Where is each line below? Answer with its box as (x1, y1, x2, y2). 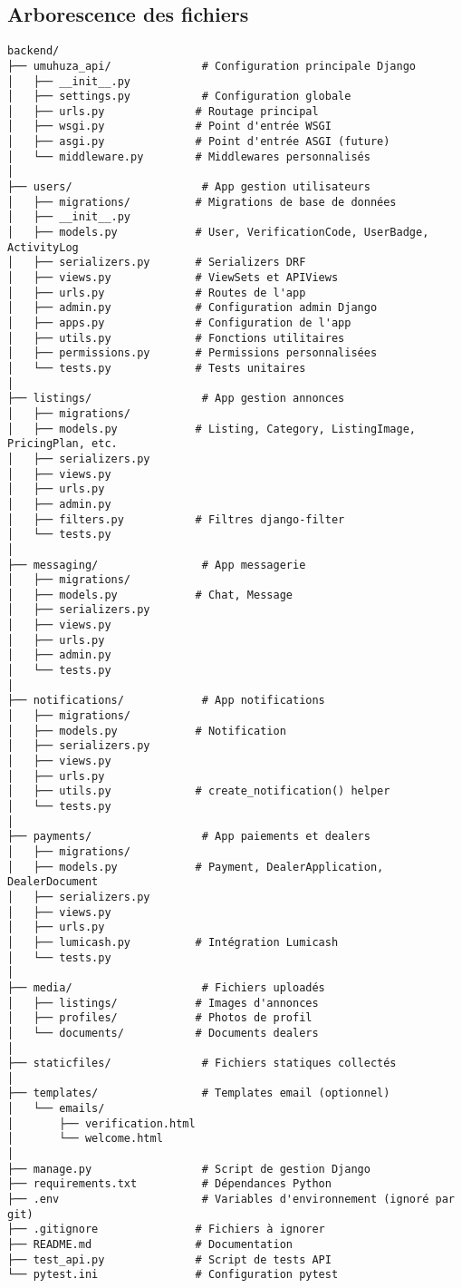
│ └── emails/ (7, 1102, 105, 1116)
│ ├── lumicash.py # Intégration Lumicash (7, 935, 339, 949)
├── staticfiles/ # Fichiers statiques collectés (7, 1057, 397, 1070)
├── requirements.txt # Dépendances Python (7, 1177, 332, 1191)
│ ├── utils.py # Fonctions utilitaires (7, 331, 345, 345)
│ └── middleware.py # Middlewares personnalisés (7, 150, 371, 163)
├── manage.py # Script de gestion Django (7, 1162, 371, 1176)
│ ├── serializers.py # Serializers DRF (7, 256, 306, 269)
